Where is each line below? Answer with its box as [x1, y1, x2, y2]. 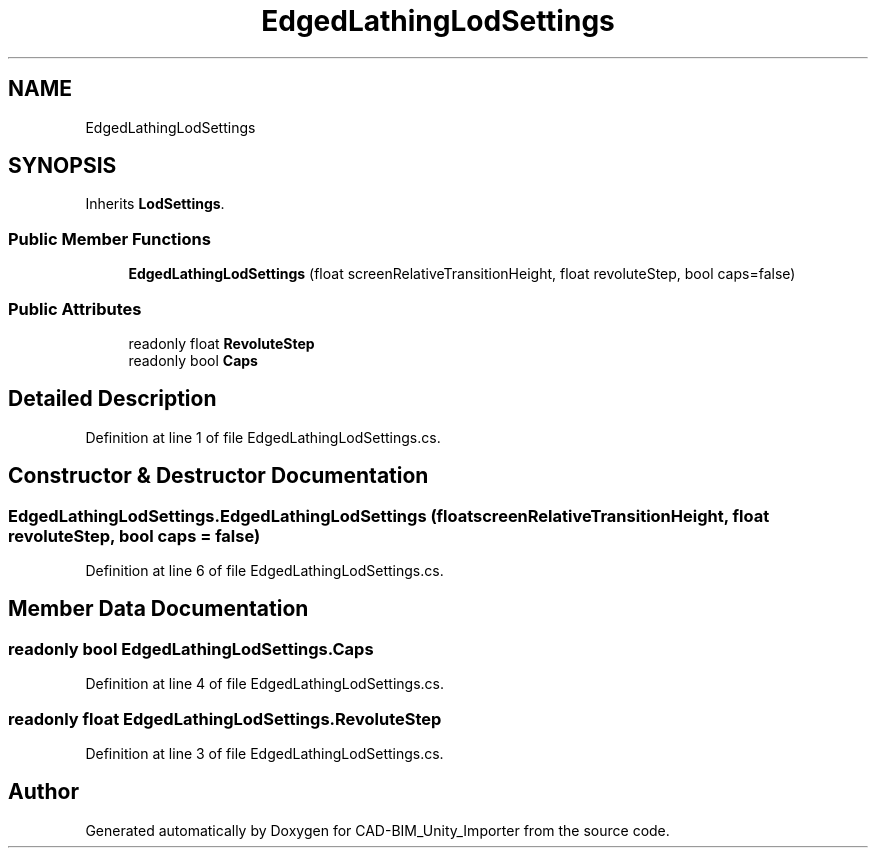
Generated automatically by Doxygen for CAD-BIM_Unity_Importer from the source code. [85, 821, 670, 839]
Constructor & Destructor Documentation [8, 463, 429, 489]
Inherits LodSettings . [85, 195, 225, 213]
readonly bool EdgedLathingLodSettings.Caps [8, 638, 374, 659]
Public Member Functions [8, 228, 211, 249]
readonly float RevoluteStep [128, 334, 315, 352]
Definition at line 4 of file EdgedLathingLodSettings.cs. [85, 675, 445, 693]
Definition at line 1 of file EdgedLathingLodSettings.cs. [85, 428, 441, 446]
